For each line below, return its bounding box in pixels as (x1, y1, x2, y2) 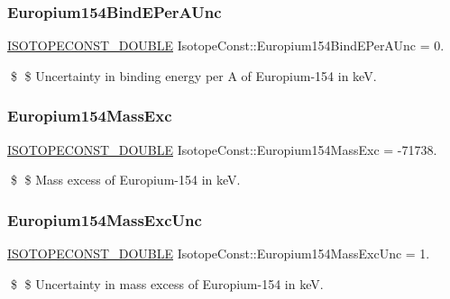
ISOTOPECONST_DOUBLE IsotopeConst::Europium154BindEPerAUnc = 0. (7, 36, 445, 55)
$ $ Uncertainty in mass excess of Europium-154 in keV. (10, 274, 324, 293)
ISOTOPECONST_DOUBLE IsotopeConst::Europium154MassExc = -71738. (7, 140, 437, 159)
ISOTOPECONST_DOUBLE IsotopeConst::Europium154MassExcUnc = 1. (7, 244, 430, 263)
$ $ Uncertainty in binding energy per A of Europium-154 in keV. (10, 66, 377, 85)
